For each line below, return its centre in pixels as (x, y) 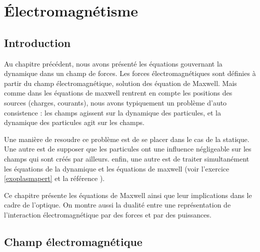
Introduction (37, 42)
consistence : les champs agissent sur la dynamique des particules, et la (112, 112)
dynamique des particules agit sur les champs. (74, 122)
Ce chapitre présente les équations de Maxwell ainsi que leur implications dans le (128, 195)
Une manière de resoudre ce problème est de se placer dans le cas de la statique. (127, 139)
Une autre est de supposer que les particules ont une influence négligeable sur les (128, 149)
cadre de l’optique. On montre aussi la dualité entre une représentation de (117, 205)
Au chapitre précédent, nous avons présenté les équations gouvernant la (113, 63)
